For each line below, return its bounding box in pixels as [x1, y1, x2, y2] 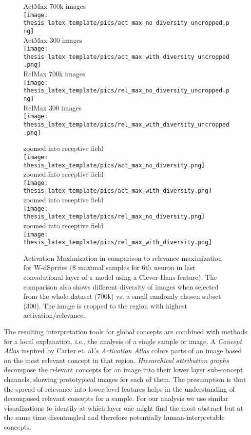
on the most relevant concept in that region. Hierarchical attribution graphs [4, 355, 229, 365]
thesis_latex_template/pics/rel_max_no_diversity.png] [23, 213, 205, 220]
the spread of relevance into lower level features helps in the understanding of [4, 383, 235, 394]
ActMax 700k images [23, 1, 86, 11]
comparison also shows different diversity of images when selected [23, 281, 219, 291]
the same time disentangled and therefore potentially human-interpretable [4, 412, 225, 422]
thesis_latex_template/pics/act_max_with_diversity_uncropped [23, 53, 230, 60]
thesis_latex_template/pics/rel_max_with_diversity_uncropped [23, 121, 230, 128]
